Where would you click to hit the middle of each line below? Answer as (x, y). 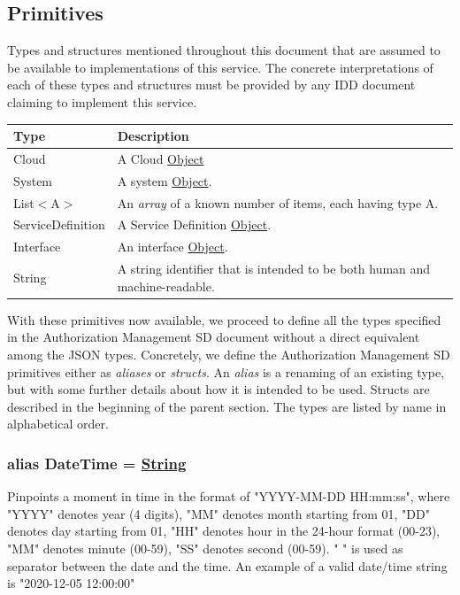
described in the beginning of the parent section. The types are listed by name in (227, 406)
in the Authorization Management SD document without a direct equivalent (214, 337)
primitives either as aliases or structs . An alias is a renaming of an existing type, (226, 371)
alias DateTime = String (97, 463)
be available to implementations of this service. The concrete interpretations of (220, 67)
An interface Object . (172, 247)
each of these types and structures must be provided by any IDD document (211, 85)
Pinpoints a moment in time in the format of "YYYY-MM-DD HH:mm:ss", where (229, 496)
